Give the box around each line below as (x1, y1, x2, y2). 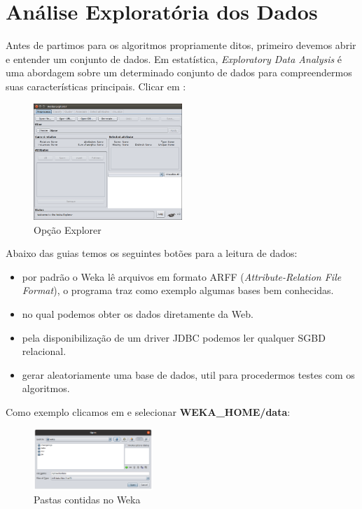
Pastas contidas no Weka (34, 492, 141, 507)
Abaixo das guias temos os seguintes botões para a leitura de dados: (6, 246, 298, 260)
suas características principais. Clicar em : (6, 78, 186, 93)
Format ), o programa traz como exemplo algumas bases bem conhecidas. (22, 283, 334, 298)
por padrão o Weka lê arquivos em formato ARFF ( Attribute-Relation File (22, 269, 342, 284)
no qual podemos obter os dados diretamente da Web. (22, 306, 253, 321)
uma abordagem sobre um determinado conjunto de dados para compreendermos (6, 65, 352, 80)
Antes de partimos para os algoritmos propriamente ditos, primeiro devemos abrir (6, 38, 356, 53)
